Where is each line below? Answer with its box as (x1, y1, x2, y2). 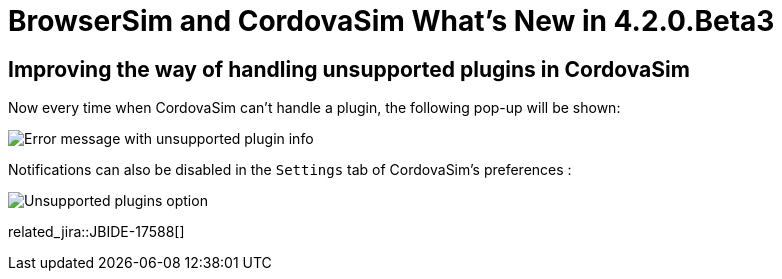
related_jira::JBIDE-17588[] (8, 223, 185, 241)
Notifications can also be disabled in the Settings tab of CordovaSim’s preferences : (8, 161, 572, 179)
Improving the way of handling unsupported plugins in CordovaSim (8, 56, 690, 82)
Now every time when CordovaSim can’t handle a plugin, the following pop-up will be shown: (8, 99, 621, 117)
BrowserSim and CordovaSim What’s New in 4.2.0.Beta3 (8, 4, 775, 38)
